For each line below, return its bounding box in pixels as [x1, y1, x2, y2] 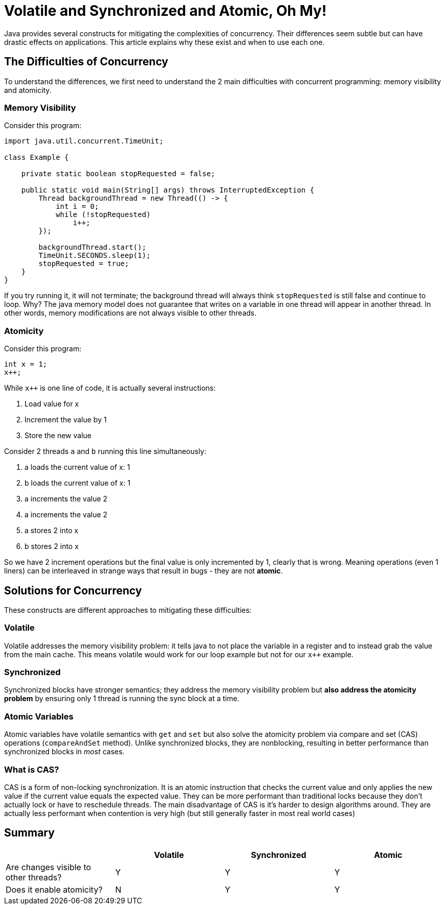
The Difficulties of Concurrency [4, 55, 169, 68]
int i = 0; [56, 202, 99, 211]
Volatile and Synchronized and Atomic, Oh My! [4, 2, 327, 19]
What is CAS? [4, 764, 59, 775]
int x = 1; [4, 360, 48, 369]
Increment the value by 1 [25, 415, 107, 424]
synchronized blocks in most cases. [4, 747, 125, 756]
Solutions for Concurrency [4, 584, 142, 597]
